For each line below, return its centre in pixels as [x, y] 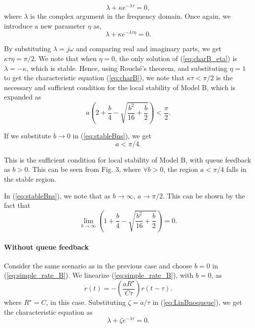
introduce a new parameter [45, 25]
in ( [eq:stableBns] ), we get [112, 136]
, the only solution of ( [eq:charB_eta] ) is [176, 58]
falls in [236, 169]
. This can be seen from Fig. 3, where [84, 169]
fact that [17, 205]
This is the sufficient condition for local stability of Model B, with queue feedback [128, 159]
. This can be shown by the [204, 195]
